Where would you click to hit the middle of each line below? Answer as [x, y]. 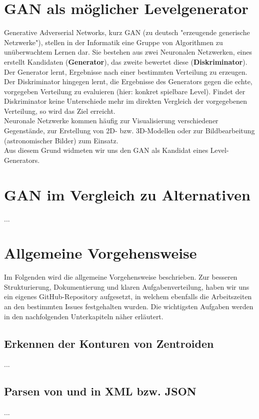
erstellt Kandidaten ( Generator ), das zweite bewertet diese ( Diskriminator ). [126, 61]
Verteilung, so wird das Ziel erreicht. [60, 111]
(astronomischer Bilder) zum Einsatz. [61, 140]
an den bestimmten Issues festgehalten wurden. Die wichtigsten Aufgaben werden [129, 306]
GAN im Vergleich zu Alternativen [127, 194]
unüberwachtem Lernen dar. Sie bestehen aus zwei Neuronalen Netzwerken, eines [128, 52]
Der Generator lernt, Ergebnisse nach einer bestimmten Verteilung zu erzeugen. [126, 71]
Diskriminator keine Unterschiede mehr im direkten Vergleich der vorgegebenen [125, 101]
